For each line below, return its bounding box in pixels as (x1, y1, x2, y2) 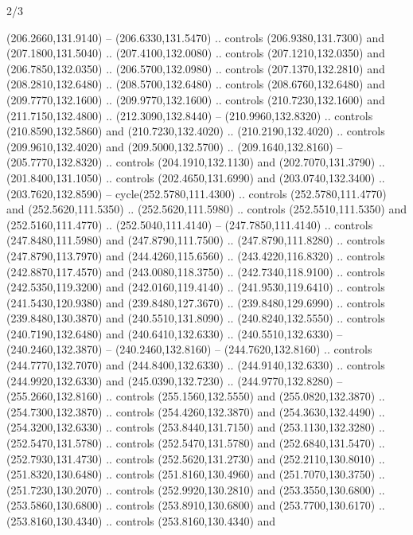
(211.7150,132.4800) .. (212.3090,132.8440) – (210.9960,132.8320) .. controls (6, 107, 373, 123)
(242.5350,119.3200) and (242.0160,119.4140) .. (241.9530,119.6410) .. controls (6, 279, 385, 295)
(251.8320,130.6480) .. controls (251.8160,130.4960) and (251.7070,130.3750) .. (6, 466, 385, 482)
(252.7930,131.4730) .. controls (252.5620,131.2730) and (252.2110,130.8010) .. (6, 450, 385, 467)
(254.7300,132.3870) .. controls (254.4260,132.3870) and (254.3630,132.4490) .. (6, 403, 385, 420)
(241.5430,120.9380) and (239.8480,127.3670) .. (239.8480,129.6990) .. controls (6, 294, 385, 310)
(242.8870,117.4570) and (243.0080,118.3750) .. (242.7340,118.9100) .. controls (6, 263, 385, 279)
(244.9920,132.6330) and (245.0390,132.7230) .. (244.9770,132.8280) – (6, 372, 343, 389)
